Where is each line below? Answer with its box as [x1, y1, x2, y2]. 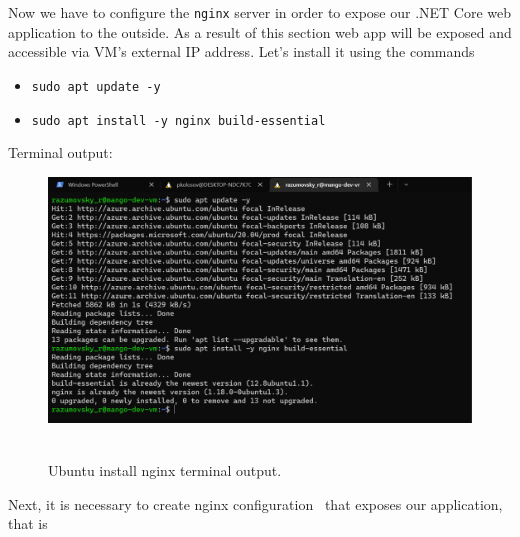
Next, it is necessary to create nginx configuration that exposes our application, [8, 493, 503, 514]
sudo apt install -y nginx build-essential [31, 113, 326, 128]
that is [8, 513, 48, 534]
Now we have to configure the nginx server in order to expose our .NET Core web [8, 2, 512, 22]
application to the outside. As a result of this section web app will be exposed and [8, 21, 512, 42]
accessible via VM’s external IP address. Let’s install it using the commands [8, 41, 475, 62]
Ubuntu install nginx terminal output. [48, 460, 282, 481]
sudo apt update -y [31, 79, 161, 94]
